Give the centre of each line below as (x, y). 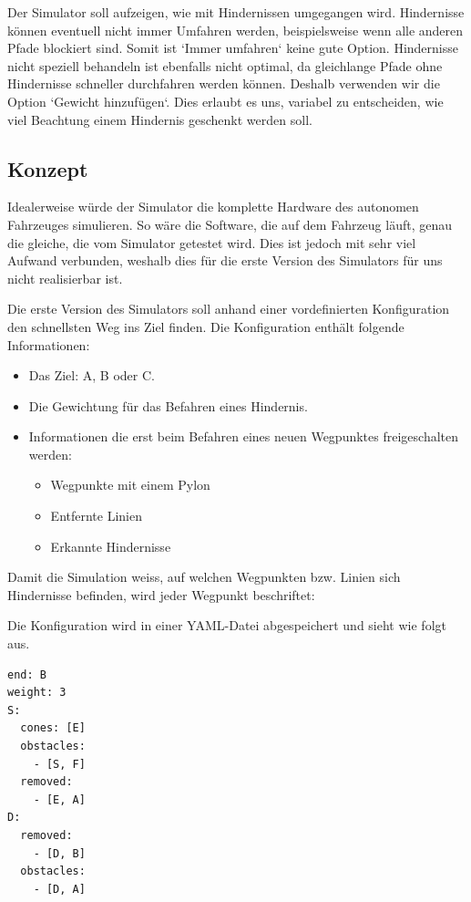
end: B (27, 674)
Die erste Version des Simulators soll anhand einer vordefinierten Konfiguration (229, 309)
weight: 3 (37, 693)
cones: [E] (53, 728)
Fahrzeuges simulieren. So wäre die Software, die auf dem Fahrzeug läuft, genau (230, 224)
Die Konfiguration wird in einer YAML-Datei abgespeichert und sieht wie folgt (227, 625)
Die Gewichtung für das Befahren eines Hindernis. (168, 405)
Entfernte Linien (96, 516)
